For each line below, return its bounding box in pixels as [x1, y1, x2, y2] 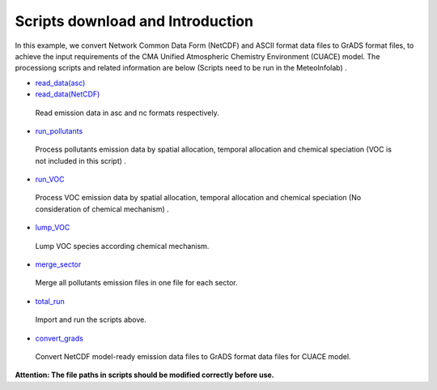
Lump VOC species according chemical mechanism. [35, 241, 210, 251]
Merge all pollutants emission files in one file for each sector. [35, 278, 238, 288]
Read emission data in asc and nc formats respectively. [35, 108, 219, 118]
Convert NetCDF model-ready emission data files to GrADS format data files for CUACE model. [35, 351, 351, 361]
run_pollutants [35, 126, 83, 135]
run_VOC [35, 174, 65, 184]
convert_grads [35, 333, 84, 343]
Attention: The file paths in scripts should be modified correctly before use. [15, 370, 274, 380]
